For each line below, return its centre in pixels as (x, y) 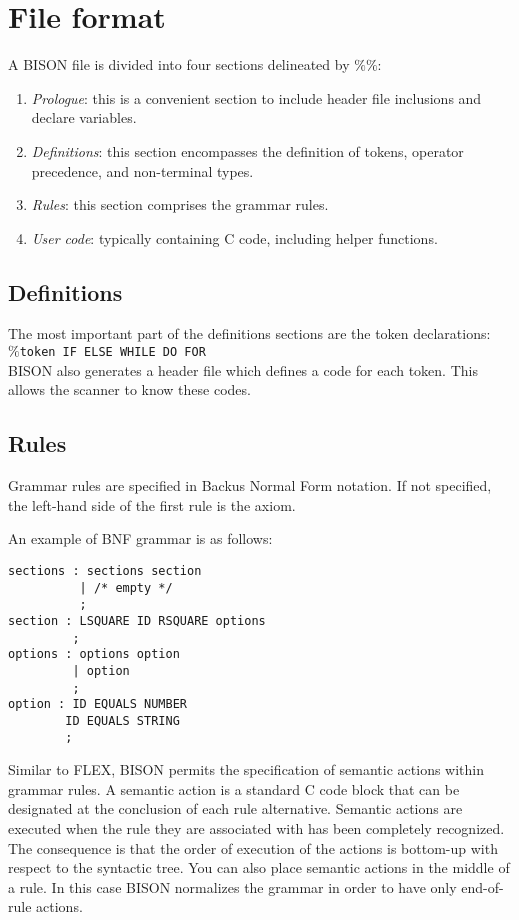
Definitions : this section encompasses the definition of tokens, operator (247, 150)
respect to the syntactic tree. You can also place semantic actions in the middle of (259, 867)
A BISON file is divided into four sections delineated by (179, 64)
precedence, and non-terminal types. (142, 170)
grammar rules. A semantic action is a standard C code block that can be (234, 788)
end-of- (482, 886)
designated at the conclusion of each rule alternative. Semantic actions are (235, 808)
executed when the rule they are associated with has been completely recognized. (256, 827)
